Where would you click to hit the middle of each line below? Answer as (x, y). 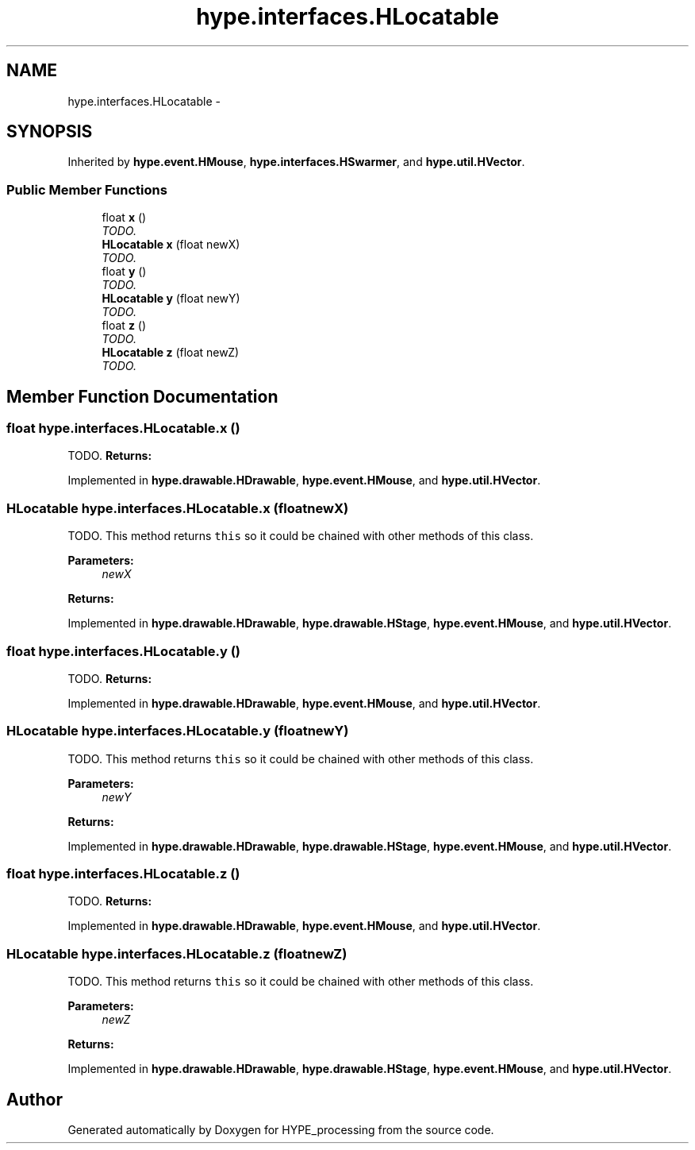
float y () (124, 272)
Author (35, 1099)
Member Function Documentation (142, 396)
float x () (124, 218)
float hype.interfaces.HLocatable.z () (123, 874)
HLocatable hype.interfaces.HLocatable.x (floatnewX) (178, 508)
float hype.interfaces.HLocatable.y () (124, 651)
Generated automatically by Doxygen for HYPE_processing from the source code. (281, 1130)
